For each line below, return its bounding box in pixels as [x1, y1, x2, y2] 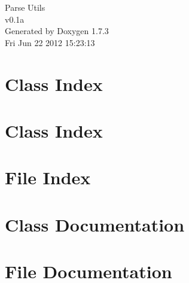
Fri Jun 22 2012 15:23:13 [5, 36, 95, 48]
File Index [5, 165, 91, 190]
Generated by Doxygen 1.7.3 [5, 25, 109, 37]
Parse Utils [5, 1, 45, 13]
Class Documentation [5, 212, 185, 236]
